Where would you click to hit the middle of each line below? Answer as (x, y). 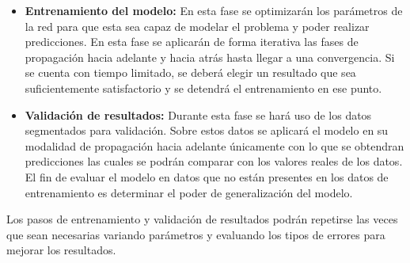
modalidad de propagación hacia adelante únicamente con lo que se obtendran (214, 145)
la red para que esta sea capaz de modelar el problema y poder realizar (197, 26)
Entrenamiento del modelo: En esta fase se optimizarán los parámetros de (214, 10)
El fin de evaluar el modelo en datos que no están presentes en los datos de (207, 176)
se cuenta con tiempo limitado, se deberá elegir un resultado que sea (190, 72)
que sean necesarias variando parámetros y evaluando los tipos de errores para (196, 234)
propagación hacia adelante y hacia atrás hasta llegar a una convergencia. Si (210, 57)
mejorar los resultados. (61, 250)
